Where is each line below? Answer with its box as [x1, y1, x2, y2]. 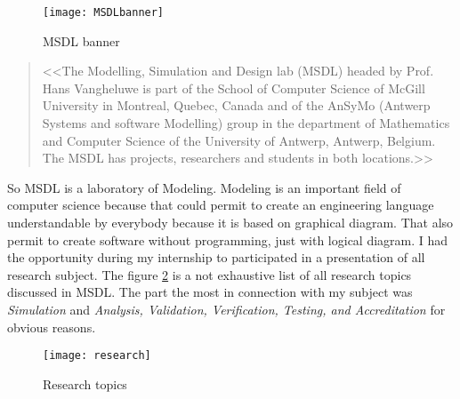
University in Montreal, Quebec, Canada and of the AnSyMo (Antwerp [42, 96, 431, 115]
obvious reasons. [7, 317, 96, 336]
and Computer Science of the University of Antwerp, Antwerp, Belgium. [42, 131, 436, 149]
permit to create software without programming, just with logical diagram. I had [7, 230, 448, 249]
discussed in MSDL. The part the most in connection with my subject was [7, 283, 413, 301]
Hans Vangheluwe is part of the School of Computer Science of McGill [42, 78, 425, 97]
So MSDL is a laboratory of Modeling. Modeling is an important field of [7, 178, 401, 196]
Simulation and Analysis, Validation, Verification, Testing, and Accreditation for [7, 299, 446, 318]
